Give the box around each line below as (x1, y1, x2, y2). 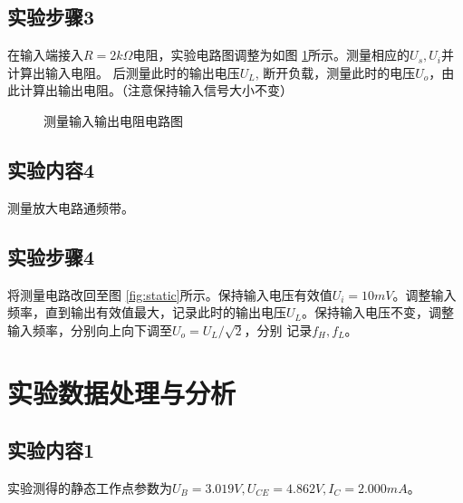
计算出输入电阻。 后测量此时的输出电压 (7, 63, 240, 82)
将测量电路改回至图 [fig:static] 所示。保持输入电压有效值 (7, 285, 333, 304)
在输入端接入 (7, 45, 83, 64)
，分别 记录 (244, 320, 313, 339)
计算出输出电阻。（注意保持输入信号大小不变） (19, 81, 293, 100)
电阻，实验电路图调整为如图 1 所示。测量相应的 (132, 45, 410, 64)
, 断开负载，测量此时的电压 (255, 63, 416, 82)
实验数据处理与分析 (7, 373, 236, 411)
